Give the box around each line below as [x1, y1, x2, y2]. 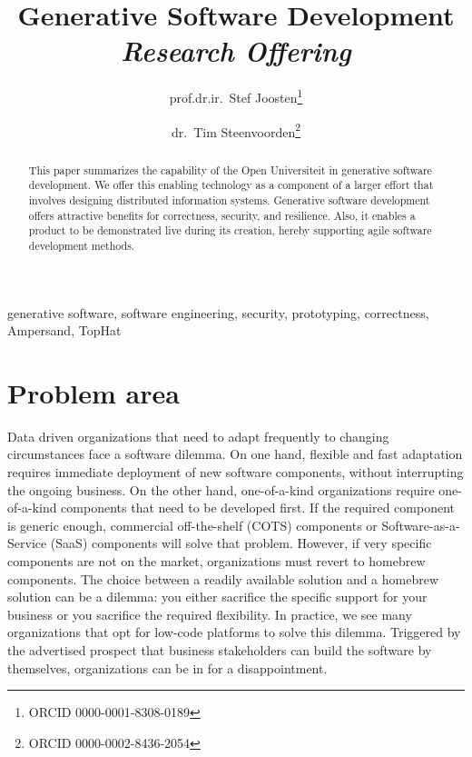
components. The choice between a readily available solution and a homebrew [7, 569, 439, 588]
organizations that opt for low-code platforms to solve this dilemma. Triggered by [7, 623, 461, 642]
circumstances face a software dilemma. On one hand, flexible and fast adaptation [7, 444, 463, 463]
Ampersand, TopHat [7, 321, 122, 340]
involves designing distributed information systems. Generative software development [28, 192, 430, 207]
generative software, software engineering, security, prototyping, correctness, [7, 303, 429, 322]
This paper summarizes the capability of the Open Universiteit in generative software [28, 162, 432, 177]
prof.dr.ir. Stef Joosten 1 [169, 85, 303, 106]
